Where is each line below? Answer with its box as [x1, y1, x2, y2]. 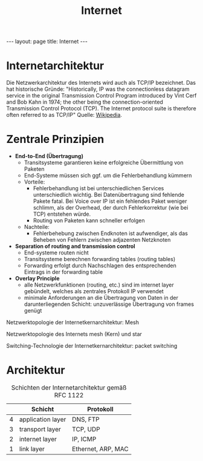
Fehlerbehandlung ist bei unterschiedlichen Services [33, 185, 164, 192]
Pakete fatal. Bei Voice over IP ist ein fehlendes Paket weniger [33, 197, 187, 205]
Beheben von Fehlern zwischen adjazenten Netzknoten [33, 236, 171, 244]
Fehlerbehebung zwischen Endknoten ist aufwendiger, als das [33, 230, 188, 237]
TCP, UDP [72, 425, 101, 433]
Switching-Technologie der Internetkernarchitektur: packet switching [6, 342, 178, 350]
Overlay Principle [14, 275, 60, 282]
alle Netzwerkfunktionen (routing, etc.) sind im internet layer [24, 281, 174, 288]
